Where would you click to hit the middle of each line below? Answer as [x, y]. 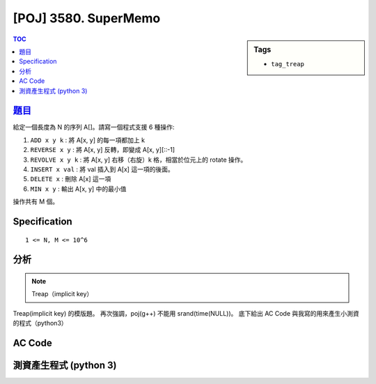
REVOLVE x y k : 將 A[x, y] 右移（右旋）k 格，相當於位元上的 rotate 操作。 [139, 160]
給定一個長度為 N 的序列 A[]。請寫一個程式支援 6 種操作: [94, 127]
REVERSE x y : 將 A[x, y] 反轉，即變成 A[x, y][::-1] [103, 150]
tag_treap [288, 64]
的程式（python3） [40, 323]
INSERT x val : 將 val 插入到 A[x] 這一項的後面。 [102, 169]
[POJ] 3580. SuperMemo [87, 18]
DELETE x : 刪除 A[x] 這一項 [71, 179]
